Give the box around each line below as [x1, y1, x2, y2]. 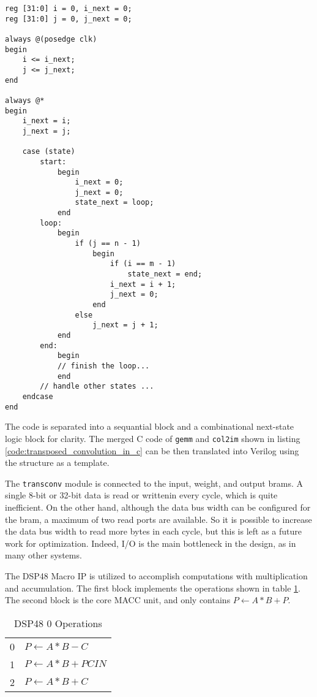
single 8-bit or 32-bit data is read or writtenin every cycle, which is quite [5, 489, 278, 501]
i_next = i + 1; [110, 280, 176, 289]
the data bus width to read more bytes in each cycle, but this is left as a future [5, 525, 302, 538]
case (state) [22, 147, 75, 156]
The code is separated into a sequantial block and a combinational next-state [5, 420, 294, 433]
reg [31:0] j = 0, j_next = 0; [5, 14, 132, 23]
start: [40, 157, 67, 166]
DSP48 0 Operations [14, 615, 102, 630]
